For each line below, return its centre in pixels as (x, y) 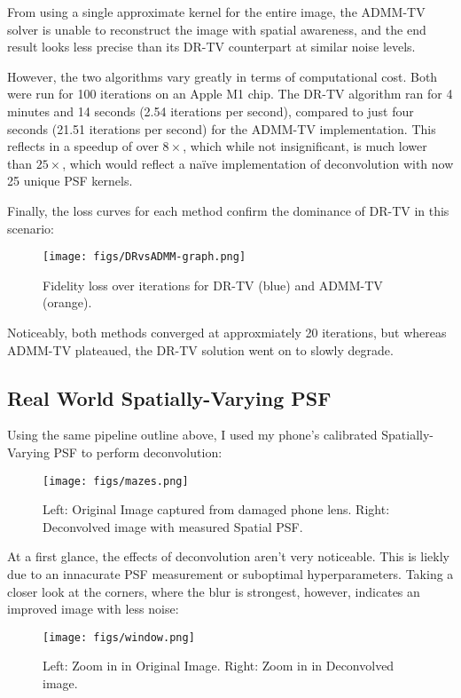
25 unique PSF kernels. (70, 181)
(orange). (67, 302)
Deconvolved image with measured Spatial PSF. (173, 526)
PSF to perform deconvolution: (138, 452)
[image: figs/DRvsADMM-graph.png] (145, 257)
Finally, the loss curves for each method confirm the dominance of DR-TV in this (228, 210)
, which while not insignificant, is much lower (305, 146)
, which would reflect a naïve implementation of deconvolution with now (258, 163)
